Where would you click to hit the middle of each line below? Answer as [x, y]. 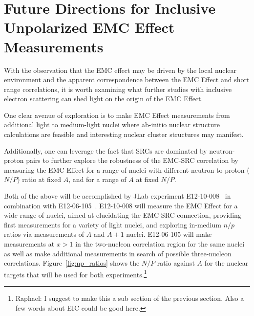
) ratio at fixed [39, 179]
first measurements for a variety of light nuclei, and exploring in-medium [113, 224]
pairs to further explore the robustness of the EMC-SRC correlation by [132, 160]
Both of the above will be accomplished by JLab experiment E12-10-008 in [117, 196]
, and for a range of [97, 179]
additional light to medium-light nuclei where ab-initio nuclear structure [112, 124]
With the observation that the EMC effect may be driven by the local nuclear [120, 70]
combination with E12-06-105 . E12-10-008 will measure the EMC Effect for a [121, 205]
